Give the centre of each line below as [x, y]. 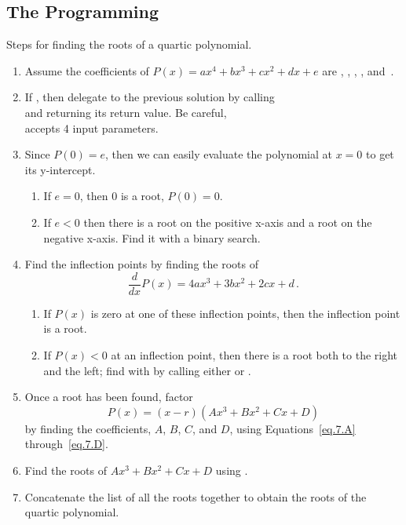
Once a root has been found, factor [109, 397]
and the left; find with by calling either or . [147, 370]
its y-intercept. [60, 169]
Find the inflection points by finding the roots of [141, 264]
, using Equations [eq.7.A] [293, 428]
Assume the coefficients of [87, 70]
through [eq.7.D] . [66, 444]
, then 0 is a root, [122, 196]
